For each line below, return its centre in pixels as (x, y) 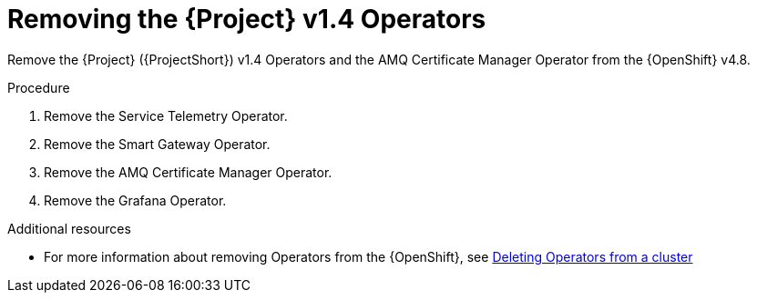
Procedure (39, 87)
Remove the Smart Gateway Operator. (157, 144)
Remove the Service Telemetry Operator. (166, 115)
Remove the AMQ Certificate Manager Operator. (188, 172)
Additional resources (69, 228)
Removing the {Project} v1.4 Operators (247, 19)
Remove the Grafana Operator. (135, 200)
